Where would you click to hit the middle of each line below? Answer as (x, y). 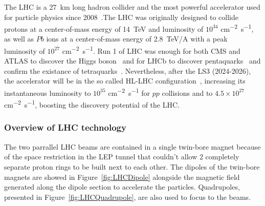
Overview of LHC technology (65, 127)
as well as (19, 39)
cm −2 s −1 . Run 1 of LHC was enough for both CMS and (151, 50)
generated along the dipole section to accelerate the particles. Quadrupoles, (122, 187)
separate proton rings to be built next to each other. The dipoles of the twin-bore (132, 166)
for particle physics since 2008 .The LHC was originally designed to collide (122, 17)
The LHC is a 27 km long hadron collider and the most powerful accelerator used (132, 7)
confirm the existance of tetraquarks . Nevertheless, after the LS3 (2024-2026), (128, 70)
